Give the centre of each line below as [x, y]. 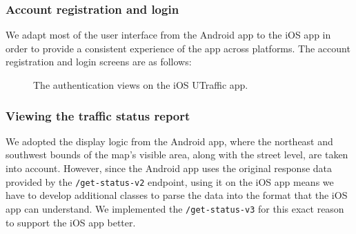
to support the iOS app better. [71, 222]
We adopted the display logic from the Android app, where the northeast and [169, 141]
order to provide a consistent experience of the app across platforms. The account [178, 48]
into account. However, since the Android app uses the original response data [169, 168]
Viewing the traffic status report [98, 115]
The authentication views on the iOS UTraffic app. [141, 85]
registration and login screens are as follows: [99, 62]
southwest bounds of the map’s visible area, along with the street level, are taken [177, 155]
